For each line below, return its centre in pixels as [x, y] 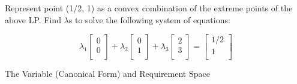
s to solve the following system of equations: [149, 19]
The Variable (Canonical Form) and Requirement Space [107, 74]
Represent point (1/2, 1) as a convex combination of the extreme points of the [149, 8]
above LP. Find [33, 19]
